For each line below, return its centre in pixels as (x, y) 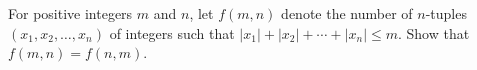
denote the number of (347, 13)
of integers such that (172, 32)
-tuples (446, 13)
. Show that (433, 32)
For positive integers (70, 13)
